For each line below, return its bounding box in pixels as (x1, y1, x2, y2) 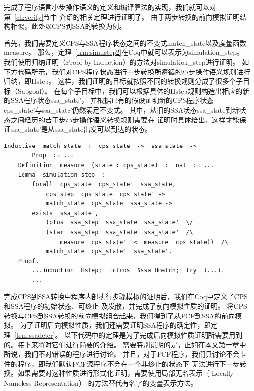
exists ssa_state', (32, 209, 99, 217)
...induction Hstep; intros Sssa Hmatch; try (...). (32, 267, 225, 274)
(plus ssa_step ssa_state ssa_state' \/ (46, 219, 193, 226)
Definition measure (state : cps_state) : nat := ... (18, 161, 214, 169)
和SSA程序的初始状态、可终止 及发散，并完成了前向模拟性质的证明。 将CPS (4, 301, 247, 311)
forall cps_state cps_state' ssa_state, (32, 181, 176, 188)
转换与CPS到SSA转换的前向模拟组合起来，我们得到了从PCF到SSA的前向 (4, 310, 235, 320)
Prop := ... (32, 152, 74, 159)
